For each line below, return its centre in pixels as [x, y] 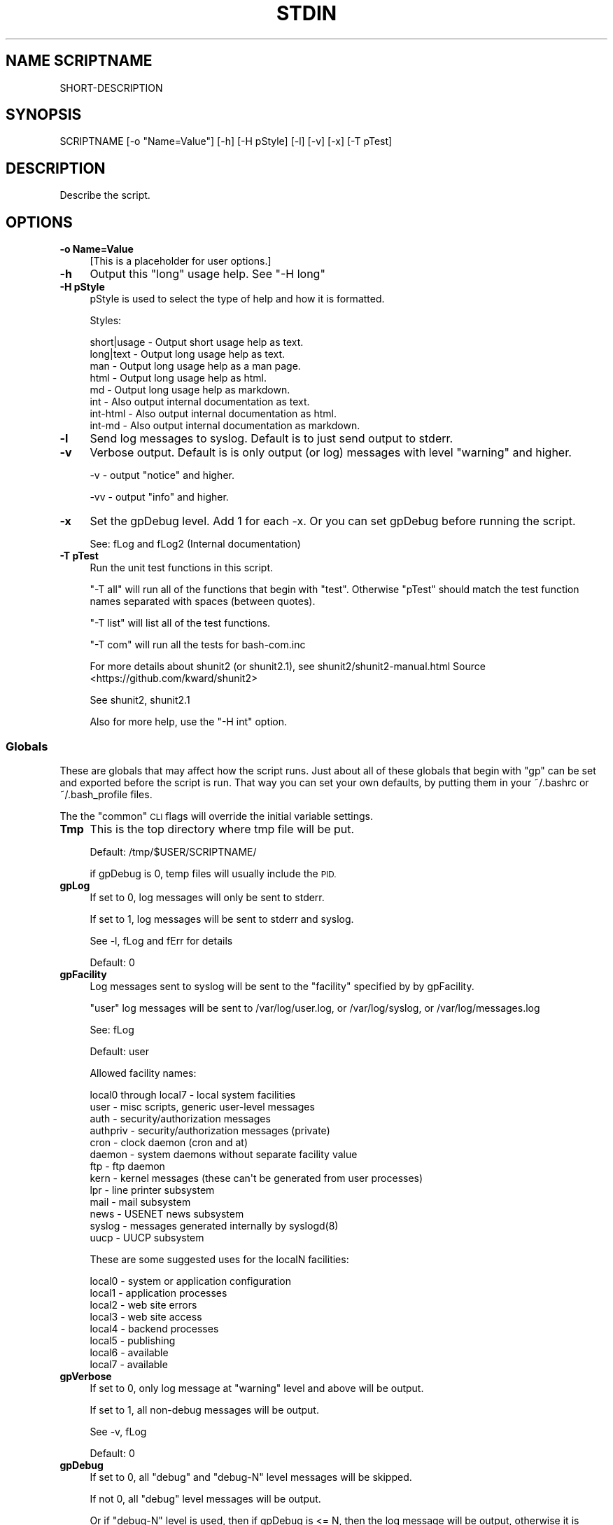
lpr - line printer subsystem [152, 1190]
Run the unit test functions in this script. [182, 568]
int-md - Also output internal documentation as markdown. [225, 426]
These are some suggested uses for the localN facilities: [219, 1259]
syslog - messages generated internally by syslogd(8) [214, 1225]
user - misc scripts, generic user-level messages [202, 1106]
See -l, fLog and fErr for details [161, 940]
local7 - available [129, 1364]
